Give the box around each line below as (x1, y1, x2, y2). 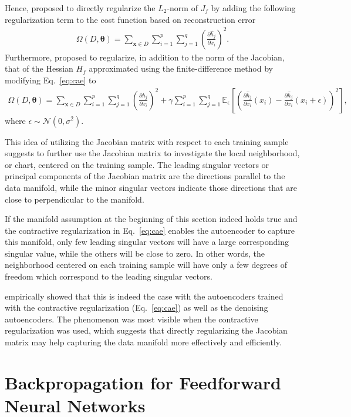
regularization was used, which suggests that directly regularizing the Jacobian (5, 324, 288, 337)
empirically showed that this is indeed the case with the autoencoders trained (5, 290, 283, 302)
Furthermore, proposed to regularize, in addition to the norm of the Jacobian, (5, 51, 285, 63)
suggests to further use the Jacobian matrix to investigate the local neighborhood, (5, 147, 300, 159)
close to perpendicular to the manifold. (5, 193, 144, 205)
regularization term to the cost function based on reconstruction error (5, 13, 256, 25)
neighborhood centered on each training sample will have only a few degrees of (5, 258, 287, 271)
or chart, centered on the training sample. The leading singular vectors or (5, 158, 269, 170)
